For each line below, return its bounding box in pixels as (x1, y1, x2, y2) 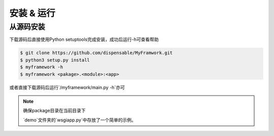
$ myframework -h (20, 64, 63, 70)
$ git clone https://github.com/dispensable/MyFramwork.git (20, 50, 173, 56)
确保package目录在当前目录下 (23, 108, 86, 114)
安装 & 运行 (9, 8, 56, 19)
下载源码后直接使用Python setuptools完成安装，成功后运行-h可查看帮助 (9, 36, 159, 42)
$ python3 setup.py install (20, 57, 90, 63)
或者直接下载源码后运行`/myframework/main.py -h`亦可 (9, 84, 125, 90)
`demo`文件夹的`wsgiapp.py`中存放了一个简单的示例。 (23, 117, 136, 123)
